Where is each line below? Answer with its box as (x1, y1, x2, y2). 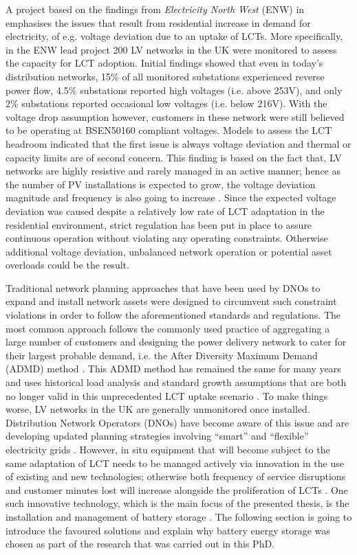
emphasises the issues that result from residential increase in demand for (6, 15, 311, 30)
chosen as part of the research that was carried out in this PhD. (6, 536, 275, 551)
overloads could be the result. (6, 258, 129, 272)
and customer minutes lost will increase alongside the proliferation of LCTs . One (6, 482, 348, 497)
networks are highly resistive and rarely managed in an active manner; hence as (6, 163, 341, 178)
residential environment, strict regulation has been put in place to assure (6, 217, 312, 231)
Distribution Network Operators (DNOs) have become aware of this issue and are (6, 415, 349, 429)
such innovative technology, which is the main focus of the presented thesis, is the (6, 496, 349, 510)
